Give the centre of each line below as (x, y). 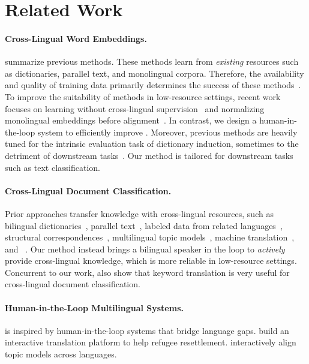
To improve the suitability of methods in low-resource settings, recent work (143, 96)
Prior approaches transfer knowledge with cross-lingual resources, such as (139, 213)
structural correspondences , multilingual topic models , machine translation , (150, 237)
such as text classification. (52, 167)
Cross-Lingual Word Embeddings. (76, 38)
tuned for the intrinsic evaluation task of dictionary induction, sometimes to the (152, 144)
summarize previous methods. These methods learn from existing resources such (152, 61)
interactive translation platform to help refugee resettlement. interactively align (151, 342)
